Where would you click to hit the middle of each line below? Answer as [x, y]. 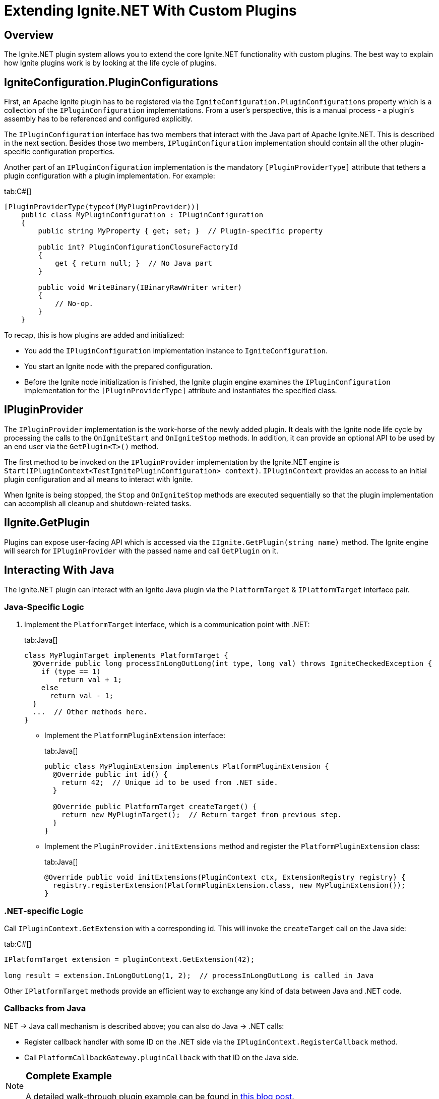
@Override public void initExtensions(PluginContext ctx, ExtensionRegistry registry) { [225, 877]
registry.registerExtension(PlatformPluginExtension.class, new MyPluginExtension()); [229, 886]
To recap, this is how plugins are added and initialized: [94, 335]
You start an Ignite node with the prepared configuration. [118, 367]
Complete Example [69, 1076]
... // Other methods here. [90, 712]
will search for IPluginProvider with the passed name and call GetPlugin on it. [141, 551]
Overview [29, 35]
